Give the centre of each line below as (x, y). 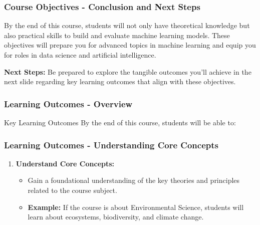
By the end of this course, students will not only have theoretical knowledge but (127, 25)
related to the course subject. (72, 190)
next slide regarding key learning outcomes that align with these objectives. (120, 81)
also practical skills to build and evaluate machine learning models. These (117, 35)
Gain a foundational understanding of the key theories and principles (134, 180)
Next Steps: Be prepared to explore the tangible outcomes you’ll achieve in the (128, 71)
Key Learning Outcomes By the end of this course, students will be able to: (120, 122)
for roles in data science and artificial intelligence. (80, 55)
